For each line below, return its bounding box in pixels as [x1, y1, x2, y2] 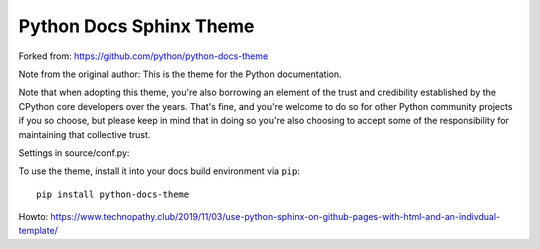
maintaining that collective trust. [18, 128, 151, 140]
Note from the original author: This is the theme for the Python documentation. [18, 68, 342, 80]
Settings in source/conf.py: [18, 146, 130, 159]
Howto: [18, 211, 49, 223]
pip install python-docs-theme [36, 188, 190, 200]
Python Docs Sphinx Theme [18, 15, 255, 37]
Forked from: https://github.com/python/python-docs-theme [18, 50, 269, 62]
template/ [18, 225, 59, 237]
